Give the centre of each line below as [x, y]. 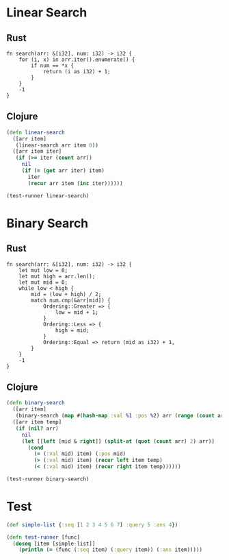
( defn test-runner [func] [43, 537]
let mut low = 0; [43, 270]
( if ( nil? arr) [37, 428]
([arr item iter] [37, 151]
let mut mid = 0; [43, 282]
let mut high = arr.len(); [57, 276]
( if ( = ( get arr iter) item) [63, 171]
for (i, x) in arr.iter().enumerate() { [77, 60]
